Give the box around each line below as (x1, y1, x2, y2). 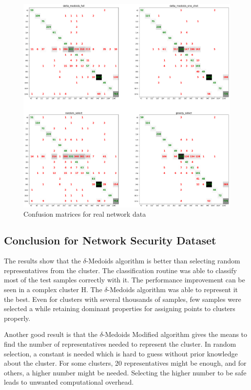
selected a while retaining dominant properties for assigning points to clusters (4, 303, 235, 314)
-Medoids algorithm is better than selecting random (86, 256, 240, 266)
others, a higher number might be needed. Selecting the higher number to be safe (4, 367, 247, 377)
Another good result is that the (4, 329, 97, 339)
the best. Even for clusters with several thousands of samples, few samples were (4, 294, 241, 304)
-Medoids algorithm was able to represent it (107, 284, 238, 294)
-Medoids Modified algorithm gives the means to (102, 329, 248, 339)
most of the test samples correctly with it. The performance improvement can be (4, 275, 245, 285)
